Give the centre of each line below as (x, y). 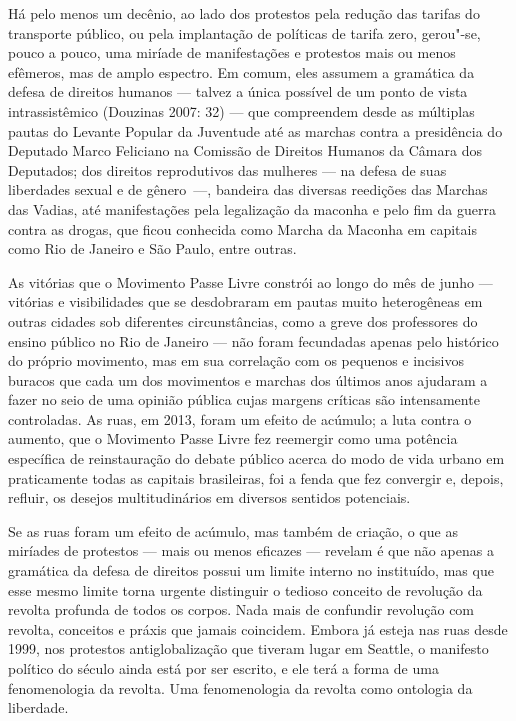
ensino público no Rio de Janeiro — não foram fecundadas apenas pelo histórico (253, 340)
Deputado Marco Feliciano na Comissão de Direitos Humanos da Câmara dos (245, 150)
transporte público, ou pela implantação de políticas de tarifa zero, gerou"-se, (244, 32)
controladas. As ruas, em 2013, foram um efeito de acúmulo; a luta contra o (240, 418)
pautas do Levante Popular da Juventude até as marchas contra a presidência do (255, 130)
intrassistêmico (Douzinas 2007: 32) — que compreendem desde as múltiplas (241, 110)
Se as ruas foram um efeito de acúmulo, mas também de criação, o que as (233, 530)
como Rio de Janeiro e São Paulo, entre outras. (152, 248)
